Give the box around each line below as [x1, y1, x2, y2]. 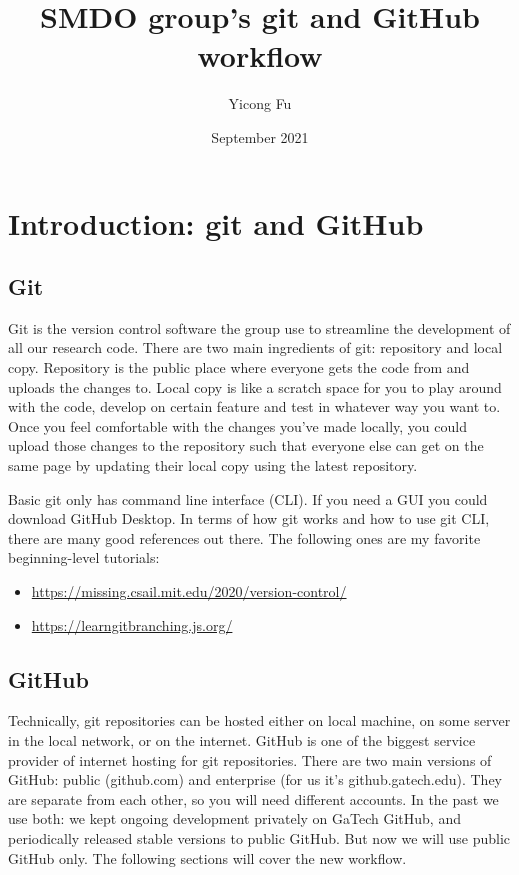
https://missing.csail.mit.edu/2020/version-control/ [31, 581, 347, 602]
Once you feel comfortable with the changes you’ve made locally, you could [8, 415, 467, 436]
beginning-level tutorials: [8, 547, 160, 568]
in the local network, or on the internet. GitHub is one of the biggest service [8, 730, 476, 750]
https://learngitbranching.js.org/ [31, 614, 233, 635]
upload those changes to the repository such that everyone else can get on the [8, 435, 484, 456]
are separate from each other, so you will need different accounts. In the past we [8, 788, 499, 809]
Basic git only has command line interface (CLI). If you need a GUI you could [8, 488, 488, 509]
